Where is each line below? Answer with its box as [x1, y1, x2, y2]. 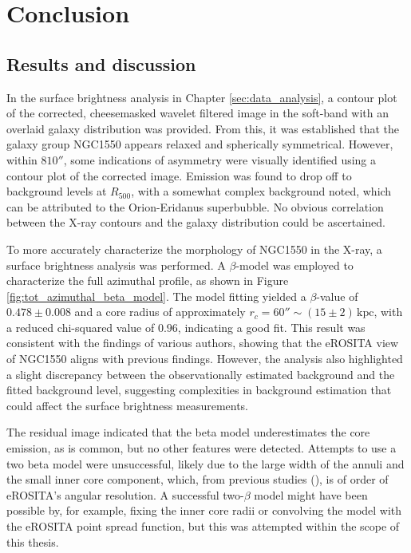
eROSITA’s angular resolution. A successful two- [6, 486, 244, 503]
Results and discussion [6, 51, 196, 76]
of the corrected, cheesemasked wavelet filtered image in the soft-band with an [6, 105, 389, 121]
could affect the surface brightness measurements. [6, 397, 249, 413]
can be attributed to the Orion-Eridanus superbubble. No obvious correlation [6, 198, 384, 215]
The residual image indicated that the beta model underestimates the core [6, 424, 370, 440]
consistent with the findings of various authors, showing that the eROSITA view [6, 334, 399, 351]
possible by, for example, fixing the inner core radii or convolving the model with [6, 502, 402, 519]
